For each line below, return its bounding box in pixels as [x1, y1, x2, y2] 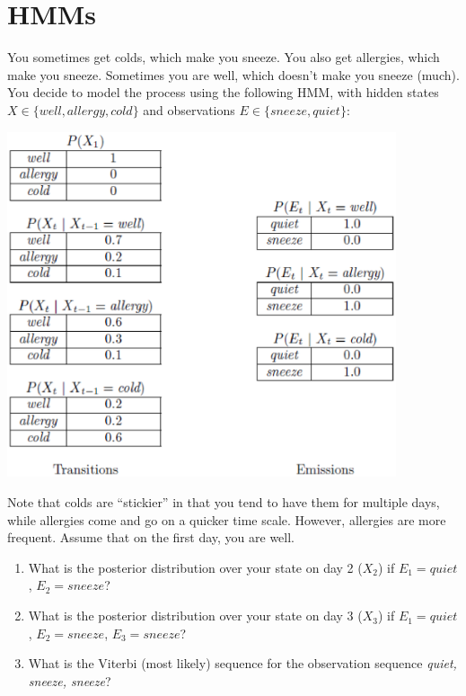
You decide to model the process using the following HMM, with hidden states [7, 83, 439, 102]
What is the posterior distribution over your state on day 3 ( [28, 606, 363, 625]
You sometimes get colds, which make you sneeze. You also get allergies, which [7, 48, 440, 67]
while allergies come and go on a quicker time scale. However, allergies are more [7, 510, 446, 529]
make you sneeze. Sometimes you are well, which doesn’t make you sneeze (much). [7, 65, 460, 84]
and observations [143, 100, 235, 119]
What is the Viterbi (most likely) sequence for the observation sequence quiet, [28, 654, 457, 673]
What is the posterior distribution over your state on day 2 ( [28, 558, 363, 576]
